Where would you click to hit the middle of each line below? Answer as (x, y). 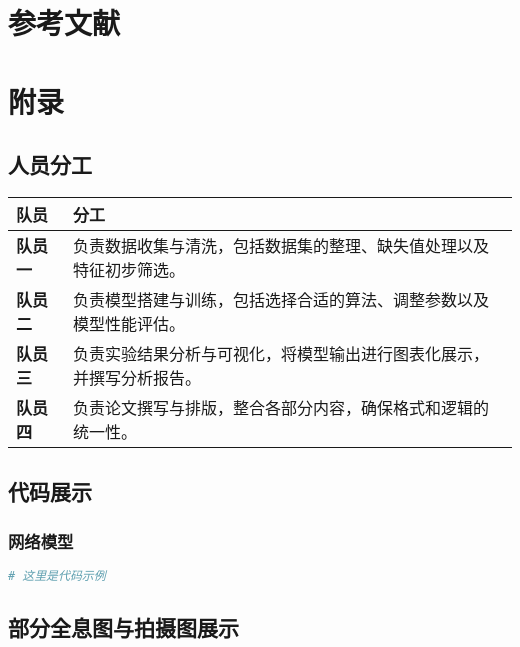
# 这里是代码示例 (57, 575)
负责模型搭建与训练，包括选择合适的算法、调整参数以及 (280, 299)
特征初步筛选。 (128, 269)
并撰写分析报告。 (136, 377)
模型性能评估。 (128, 323)
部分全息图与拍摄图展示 (123, 627)
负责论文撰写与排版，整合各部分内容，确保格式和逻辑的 (280, 407)
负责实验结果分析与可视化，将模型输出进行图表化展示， (280, 353)
